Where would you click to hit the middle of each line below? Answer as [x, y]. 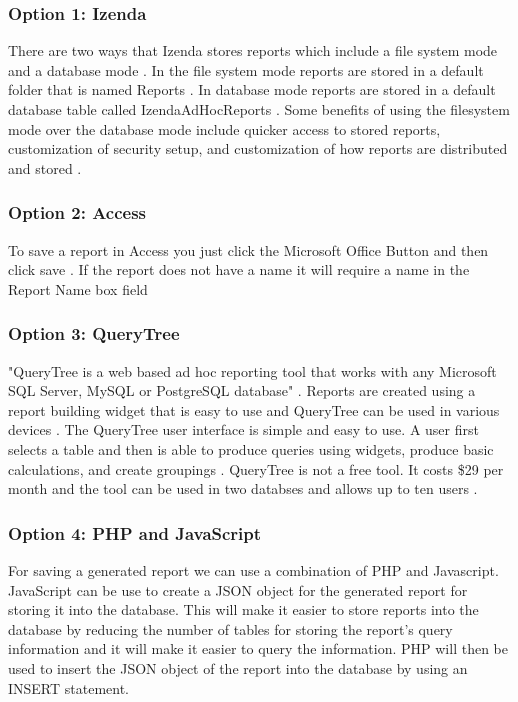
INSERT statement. [69, 687]
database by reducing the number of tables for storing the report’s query [230, 628]
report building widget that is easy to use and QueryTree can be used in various [254, 409]
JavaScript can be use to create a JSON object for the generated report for [238, 589]
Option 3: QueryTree [94, 333]
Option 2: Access [77, 212]
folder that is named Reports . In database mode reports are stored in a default [252, 89]
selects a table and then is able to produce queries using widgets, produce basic [251, 448]
